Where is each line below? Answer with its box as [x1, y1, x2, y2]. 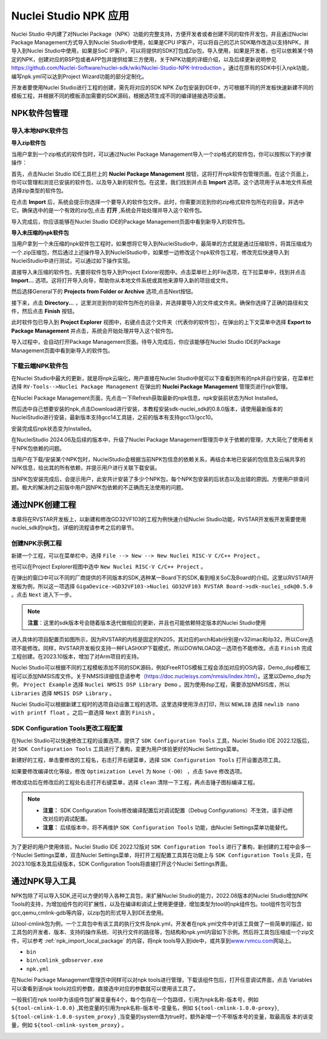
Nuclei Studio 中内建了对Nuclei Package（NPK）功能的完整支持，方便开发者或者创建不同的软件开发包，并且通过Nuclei [11, 30, 308, 38]
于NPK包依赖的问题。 [11, 445, 65, 452]
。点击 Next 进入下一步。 [11, 591, 75, 599]
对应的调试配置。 [47, 815, 91, 822]
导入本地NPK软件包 [11, 127, 68, 135]
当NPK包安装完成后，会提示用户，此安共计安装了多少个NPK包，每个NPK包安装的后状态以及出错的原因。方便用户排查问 [11, 475, 309, 482]
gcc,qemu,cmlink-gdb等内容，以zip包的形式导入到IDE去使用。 [11, 909, 167, 916]
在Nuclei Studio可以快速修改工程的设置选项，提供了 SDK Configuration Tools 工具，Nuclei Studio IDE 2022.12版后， [11, 737, 313, 744]
